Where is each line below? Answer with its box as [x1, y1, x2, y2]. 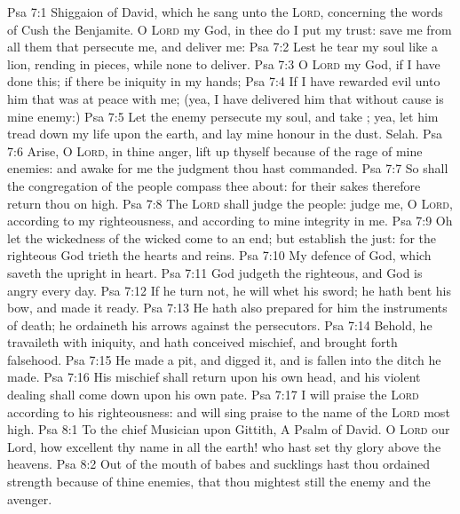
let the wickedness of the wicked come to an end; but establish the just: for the [7, 228, 436, 247]
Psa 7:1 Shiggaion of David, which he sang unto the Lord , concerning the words [7, 3, 443, 20]
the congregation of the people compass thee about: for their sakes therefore [7, 176, 421, 194]
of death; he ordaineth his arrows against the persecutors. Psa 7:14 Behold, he [7, 315, 432, 334]
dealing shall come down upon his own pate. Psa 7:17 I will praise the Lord [7, 385, 419, 404]
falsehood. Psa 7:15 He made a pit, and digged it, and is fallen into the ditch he [7, 350, 441, 368]
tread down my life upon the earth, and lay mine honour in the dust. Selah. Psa [7, 124, 443, 143]
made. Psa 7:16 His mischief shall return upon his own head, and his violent [7, 368, 421, 386]
